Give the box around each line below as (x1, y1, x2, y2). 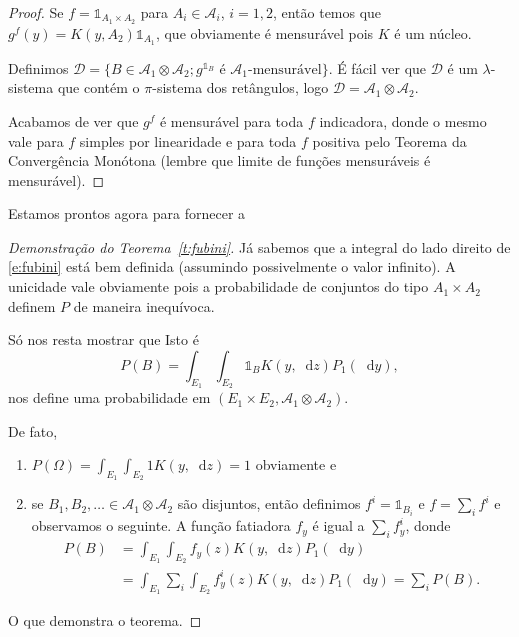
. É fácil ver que (328, 57, 427, 78)
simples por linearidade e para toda (79, 130, 297, 151)
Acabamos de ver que (8, 110, 139, 131)
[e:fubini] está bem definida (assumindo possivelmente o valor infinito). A (8, 256, 456, 277)
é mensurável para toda (159, 110, 304, 131)
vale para (8, 130, 64, 151)
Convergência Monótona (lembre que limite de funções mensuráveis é (8, 150, 431, 171)
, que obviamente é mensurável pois (155, 22, 374, 43)
